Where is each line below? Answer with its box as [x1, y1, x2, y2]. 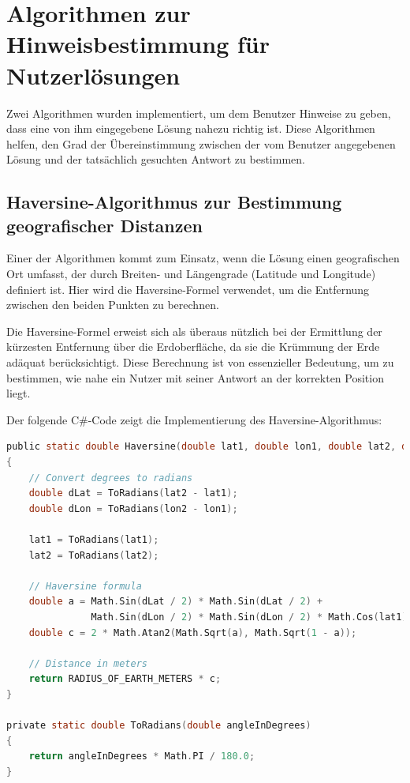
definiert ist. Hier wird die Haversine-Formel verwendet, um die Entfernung [6, 280, 370, 297]
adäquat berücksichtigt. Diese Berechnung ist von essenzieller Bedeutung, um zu [6, 354, 394, 371]
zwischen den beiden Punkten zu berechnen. [6, 296, 219, 313]
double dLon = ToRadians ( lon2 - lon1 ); [28, 503, 238, 514]
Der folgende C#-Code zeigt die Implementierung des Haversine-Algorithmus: [6, 411, 382, 427]
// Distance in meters [28, 657, 147, 669]
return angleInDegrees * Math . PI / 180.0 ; [28, 751, 255, 762]
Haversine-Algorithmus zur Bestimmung [6, 190, 342, 214]
